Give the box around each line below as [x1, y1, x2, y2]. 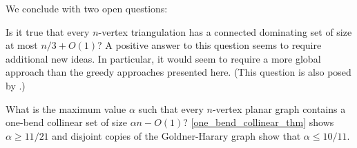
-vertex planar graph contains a [212, 101, 346, 116]
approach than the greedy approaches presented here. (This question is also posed [6, 65, 351, 79]
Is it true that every [6, 24, 90, 39]
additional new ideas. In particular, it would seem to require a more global [6, 51, 321, 65]
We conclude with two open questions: [6, 1, 168, 15]
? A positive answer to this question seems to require [97, 38, 322, 52]
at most [6, 38, 38, 52]
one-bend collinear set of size [6, 115, 127, 129]
